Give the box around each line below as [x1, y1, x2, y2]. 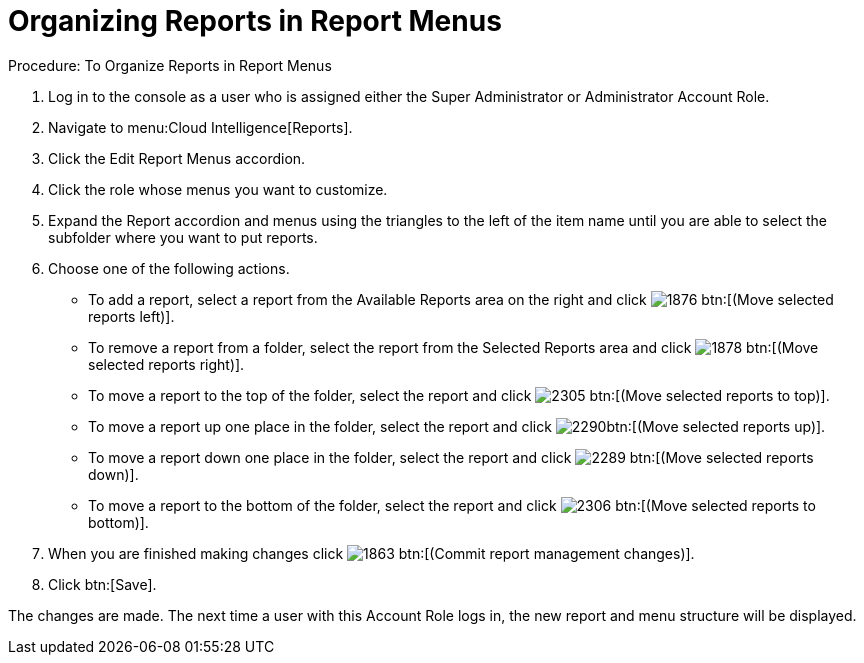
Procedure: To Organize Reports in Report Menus [8, 56, 332, 74]
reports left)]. [88, 307, 175, 325]
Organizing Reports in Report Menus [8, 4, 502, 38]
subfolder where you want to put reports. [48, 228, 318, 246]
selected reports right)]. [88, 355, 245, 373]
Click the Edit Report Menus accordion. [48, 149, 306, 167]
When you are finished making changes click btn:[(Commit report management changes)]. [48, 544, 695, 562]
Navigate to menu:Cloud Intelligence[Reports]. [48, 118, 353, 136]
